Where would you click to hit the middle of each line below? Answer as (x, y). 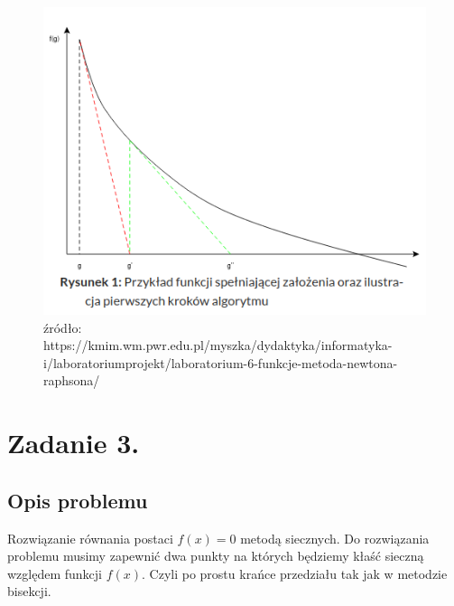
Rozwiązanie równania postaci (90, 538)
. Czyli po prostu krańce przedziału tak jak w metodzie (295, 573)
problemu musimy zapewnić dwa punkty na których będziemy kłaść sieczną (216, 556)
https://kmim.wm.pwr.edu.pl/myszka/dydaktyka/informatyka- (218, 345)
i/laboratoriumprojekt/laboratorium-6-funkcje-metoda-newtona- (221, 362)
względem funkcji (55, 573)
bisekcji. (29, 591)
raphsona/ (72, 380)
